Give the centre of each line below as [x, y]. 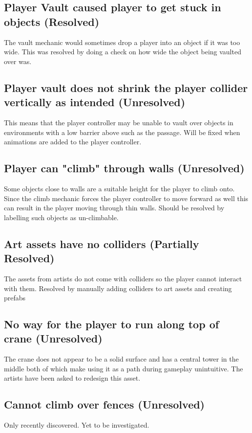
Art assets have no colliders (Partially [102, 243]
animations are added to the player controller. [73, 142]
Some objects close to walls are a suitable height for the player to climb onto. [119, 188]
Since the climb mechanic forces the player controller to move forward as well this [126, 198]
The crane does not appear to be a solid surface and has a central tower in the [121, 359]
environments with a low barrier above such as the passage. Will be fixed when [122, 132]
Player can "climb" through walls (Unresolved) [124, 168]
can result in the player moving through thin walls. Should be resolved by [114, 208]
